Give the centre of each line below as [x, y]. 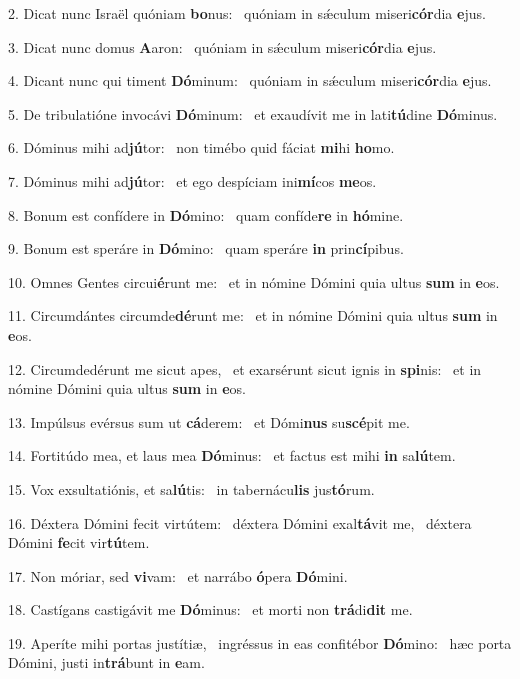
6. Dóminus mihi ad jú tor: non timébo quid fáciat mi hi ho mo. [201, 147]
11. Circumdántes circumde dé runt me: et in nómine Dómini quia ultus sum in [253, 315]
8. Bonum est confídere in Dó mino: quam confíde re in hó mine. [206, 214]
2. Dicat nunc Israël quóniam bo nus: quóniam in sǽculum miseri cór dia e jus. [247, 13]
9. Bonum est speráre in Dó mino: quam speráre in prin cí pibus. [206, 248]
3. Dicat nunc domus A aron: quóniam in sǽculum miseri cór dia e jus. [222, 46]
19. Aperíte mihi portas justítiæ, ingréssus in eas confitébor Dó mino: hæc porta [260, 642]
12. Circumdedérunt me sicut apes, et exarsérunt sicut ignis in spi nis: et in [245, 368]
